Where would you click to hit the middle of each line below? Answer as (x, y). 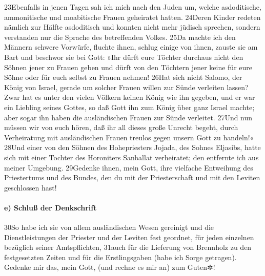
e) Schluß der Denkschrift (50, 207)
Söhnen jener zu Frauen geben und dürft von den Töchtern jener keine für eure (128, 67)
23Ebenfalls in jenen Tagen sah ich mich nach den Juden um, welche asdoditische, (133, 7)
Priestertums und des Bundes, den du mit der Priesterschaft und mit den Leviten (132, 177)
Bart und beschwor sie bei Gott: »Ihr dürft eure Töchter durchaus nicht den (124, 57)
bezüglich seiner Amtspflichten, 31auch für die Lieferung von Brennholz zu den (128, 247)
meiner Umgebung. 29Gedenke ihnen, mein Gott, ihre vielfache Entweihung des (129, 167)
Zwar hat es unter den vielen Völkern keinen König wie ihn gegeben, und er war (130, 97)
